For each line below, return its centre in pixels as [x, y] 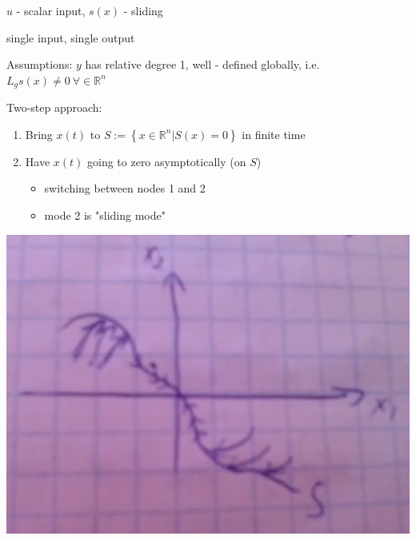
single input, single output [71, 37]
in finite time [274, 134]
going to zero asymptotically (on [167, 161]
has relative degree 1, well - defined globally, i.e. [202, 64]
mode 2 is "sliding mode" [105, 215]
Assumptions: [40, 64]
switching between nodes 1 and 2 [125, 188]
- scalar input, [51, 10]
